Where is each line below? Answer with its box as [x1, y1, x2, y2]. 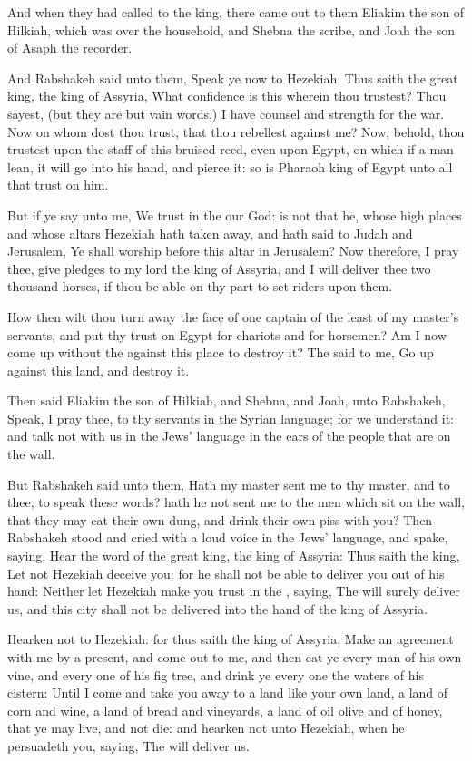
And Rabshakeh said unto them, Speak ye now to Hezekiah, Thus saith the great [7, 68, 458, 87]
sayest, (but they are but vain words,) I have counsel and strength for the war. [7, 103, 445, 122]
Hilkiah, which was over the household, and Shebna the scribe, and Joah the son [7, 20, 455, 39]
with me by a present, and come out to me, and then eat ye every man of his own [7, 648, 462, 666]
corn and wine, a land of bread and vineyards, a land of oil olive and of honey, [7, 700, 443, 719]
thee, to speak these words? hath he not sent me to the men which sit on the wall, [7, 493, 465, 512]
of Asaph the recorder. [7, 38, 133, 57]
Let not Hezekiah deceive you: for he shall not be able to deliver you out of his [7, 563, 445, 582]
